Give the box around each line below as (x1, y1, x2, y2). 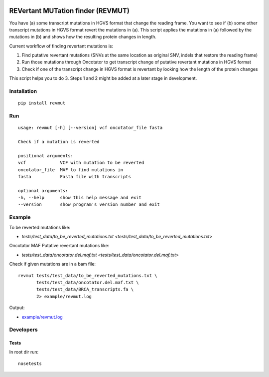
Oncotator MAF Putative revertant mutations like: (9, 243, 110, 249)
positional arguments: (18, 153, 74, 158)
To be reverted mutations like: (9, 224, 71, 230)
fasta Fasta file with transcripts (18, 174, 132, 179)
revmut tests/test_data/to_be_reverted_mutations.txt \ (18, 273, 157, 278)
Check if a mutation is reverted (18, 139, 100, 144)
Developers (9, 326, 38, 333)
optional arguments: (18, 188, 68, 193)
